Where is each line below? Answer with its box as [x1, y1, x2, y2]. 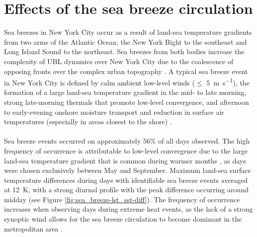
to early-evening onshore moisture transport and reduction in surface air [4, 106, 224, 117]
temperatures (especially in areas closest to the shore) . [4, 116, 172, 127]
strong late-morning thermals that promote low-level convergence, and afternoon [4, 96, 249, 107]
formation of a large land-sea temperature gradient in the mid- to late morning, [4, 87, 247, 97]
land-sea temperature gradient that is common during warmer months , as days [4, 155, 246, 165]
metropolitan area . [4, 223, 63, 234]
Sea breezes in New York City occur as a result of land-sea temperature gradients [4, 27, 252, 37]
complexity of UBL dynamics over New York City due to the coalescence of [4, 56, 234, 66]
